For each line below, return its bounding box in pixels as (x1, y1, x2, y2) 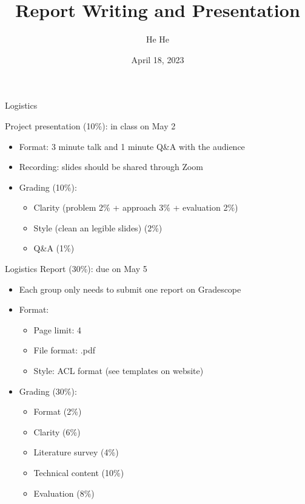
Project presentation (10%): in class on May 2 (5, 119, 176, 132)
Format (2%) (33, 405, 82, 418)
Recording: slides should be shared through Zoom (19, 160, 203, 173)
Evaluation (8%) (33, 486, 95, 499)
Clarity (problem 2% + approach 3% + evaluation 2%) (33, 201, 238, 214)
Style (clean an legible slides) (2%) (33, 221, 163, 234)
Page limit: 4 (33, 323, 81, 336)
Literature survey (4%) (33, 446, 119, 458)
